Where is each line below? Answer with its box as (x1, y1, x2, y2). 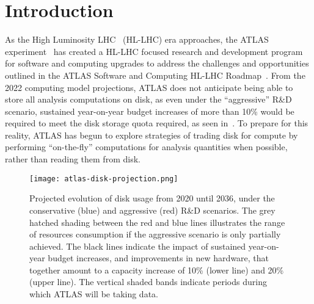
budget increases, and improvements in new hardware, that (48, 252, 269, 264)
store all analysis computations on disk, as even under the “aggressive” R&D (5, 93, 292, 106)
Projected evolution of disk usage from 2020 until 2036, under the (29, 192, 275, 204)
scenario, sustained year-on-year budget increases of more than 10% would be (5, 104, 294, 117)
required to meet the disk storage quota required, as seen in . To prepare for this (5, 117, 309, 129)
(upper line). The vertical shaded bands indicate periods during (29, 275, 267, 288)
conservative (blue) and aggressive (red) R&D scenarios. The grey (29, 203, 276, 216)
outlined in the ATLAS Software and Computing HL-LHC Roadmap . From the (5, 68, 305, 81)
